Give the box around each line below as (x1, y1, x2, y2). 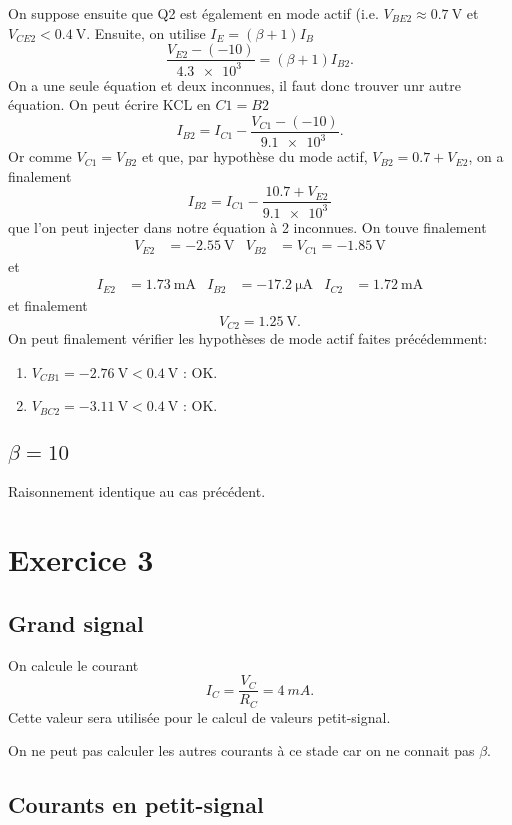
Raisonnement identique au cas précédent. (8, 480, 266, 501)
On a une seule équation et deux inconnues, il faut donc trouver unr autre (8, 74, 462, 95)
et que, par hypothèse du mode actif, (141, 146, 368, 167)
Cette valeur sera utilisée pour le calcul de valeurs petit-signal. (8, 706, 391, 727)
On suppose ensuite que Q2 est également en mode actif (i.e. (8, 3, 379, 23)
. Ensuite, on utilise (86, 22, 206, 43)
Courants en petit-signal (8, 789, 264, 820)
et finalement (8, 294, 88, 315)
